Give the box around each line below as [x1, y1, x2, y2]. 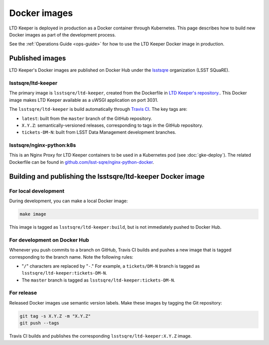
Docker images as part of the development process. [9, 31, 116, 37]
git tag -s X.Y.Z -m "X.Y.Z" [19, 313, 91, 319]
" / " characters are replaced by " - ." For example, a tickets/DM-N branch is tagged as [21, 263, 200, 269]
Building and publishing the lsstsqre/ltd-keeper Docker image [9, 172, 205, 181]
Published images [9, 54, 66, 62]
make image [19, 211, 46, 217]
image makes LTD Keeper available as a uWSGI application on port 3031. [9, 97, 158, 103]
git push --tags [19, 320, 60, 326]
